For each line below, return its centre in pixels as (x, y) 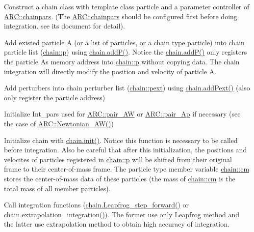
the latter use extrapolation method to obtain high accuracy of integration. (117, 224)
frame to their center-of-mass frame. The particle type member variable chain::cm (127, 169)
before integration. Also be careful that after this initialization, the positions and (126, 150)
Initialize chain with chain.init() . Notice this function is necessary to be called (121, 140)
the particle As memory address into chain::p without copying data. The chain (122, 61)
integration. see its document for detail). (64, 26)
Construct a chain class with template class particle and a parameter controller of (127, 6)
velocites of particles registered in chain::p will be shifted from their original (118, 159)
